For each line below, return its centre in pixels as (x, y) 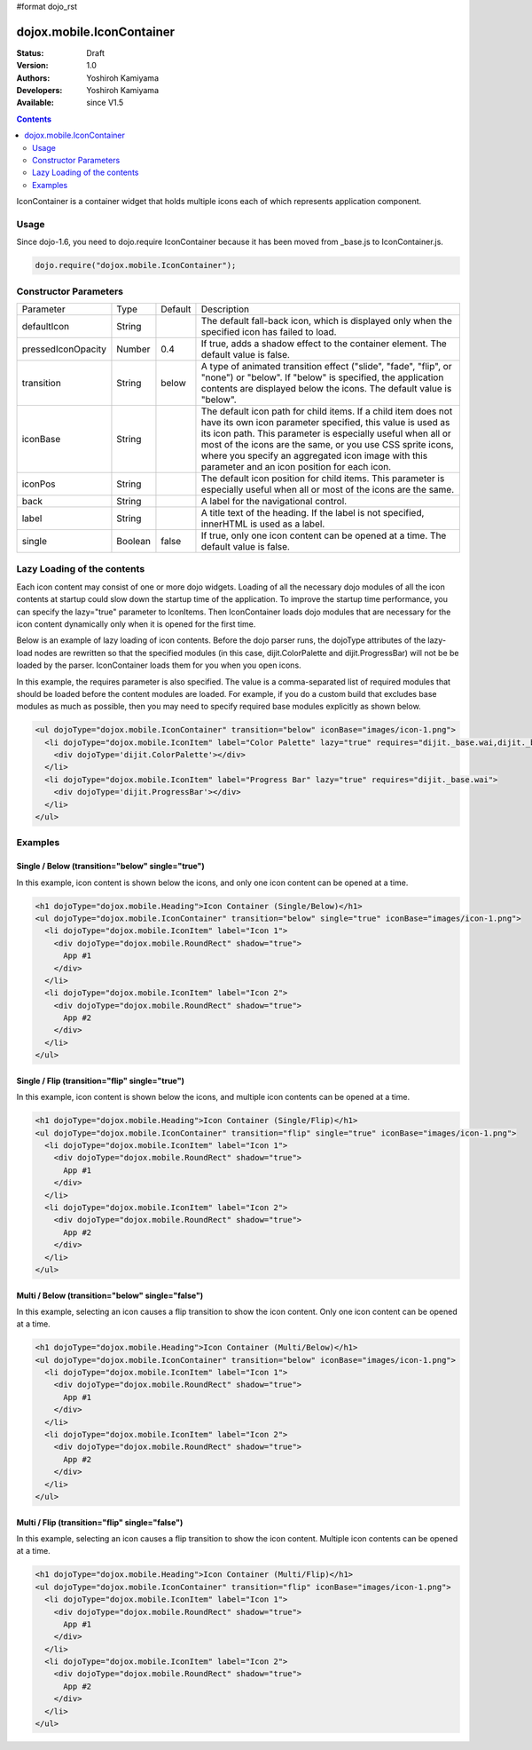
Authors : (33, 78)
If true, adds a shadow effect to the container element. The (324, 344)
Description (225, 309)
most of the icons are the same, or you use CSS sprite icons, (327, 445)
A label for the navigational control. (274, 502)
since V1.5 (105, 103)
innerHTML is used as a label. (263, 524)
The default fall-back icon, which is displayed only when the (326, 321)
